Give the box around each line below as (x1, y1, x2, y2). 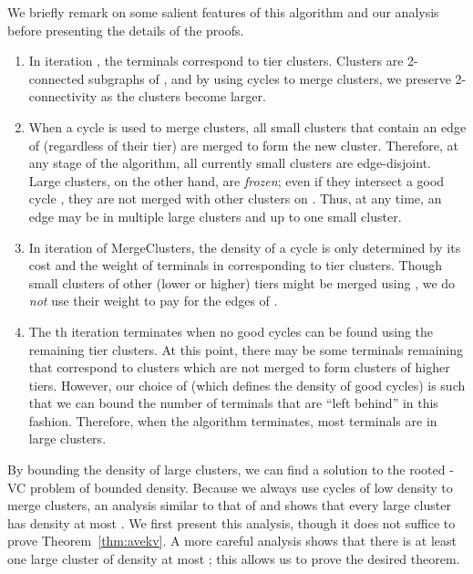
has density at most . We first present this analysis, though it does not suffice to (7, 513, 456, 532)
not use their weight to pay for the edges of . (28, 291, 278, 310)
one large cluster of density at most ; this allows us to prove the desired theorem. (7, 549, 460, 569)
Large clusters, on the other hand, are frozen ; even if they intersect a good (28, 171, 445, 190)
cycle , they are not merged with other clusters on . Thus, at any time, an (28, 189, 442, 208)
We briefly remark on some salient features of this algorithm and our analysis (7, 3, 439, 21)
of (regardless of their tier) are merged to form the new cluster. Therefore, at (28, 135, 458, 154)
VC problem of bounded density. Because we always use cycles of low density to (7, 477, 453, 496)
